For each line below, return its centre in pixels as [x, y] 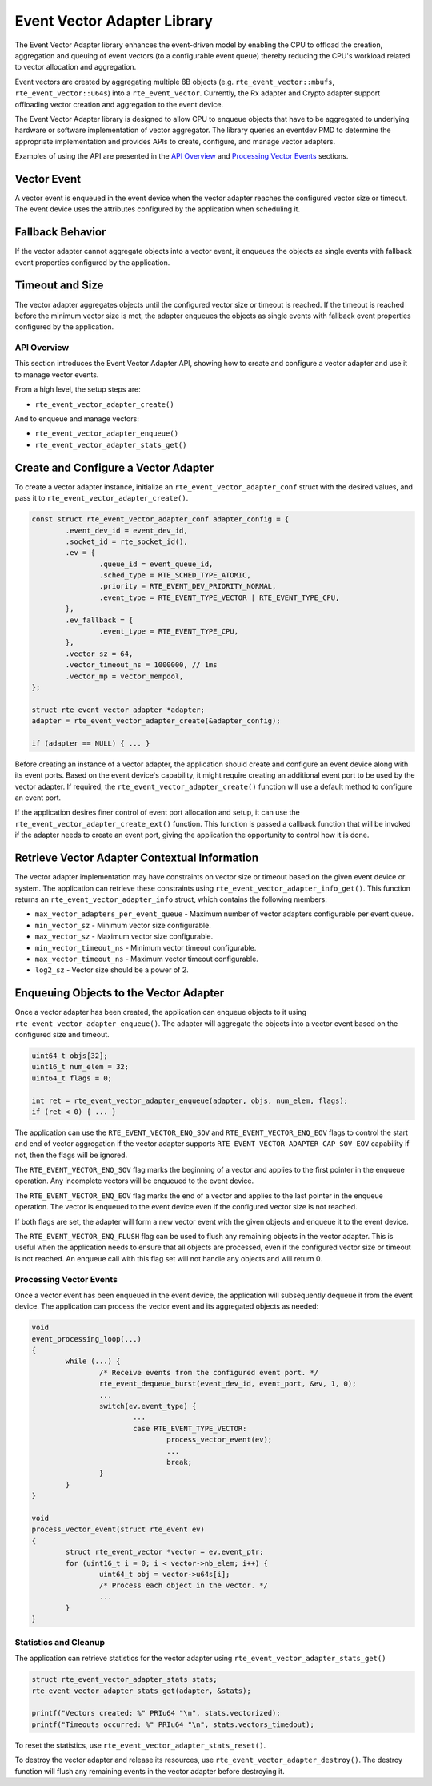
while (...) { [93, 1361]
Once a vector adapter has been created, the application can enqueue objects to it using [161, 1012]
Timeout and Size [59, 286]
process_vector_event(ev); [220, 1440]
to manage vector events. [57, 374]
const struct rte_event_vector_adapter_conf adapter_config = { [160, 519]
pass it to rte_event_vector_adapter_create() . [102, 498]
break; [179, 1462]
